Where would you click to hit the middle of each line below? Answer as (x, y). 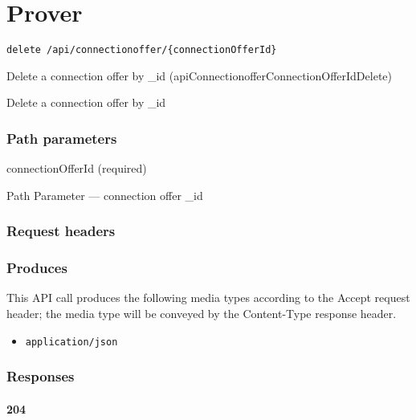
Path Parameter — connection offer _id (105, 195)
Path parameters (62, 138)
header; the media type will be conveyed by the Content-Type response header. (202, 314)
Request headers (61, 231)
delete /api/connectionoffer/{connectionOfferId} (142, 50)
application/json (71, 342)
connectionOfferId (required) (77, 168)
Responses (41, 376)
